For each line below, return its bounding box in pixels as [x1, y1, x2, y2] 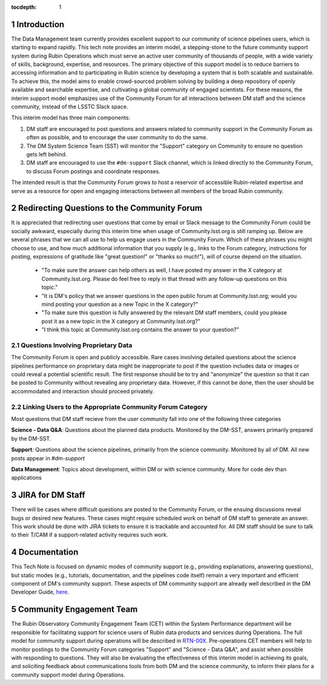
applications [11, 474, 42, 481]
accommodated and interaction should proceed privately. [11, 388, 154, 395]
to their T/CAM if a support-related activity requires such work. [11, 531, 168, 538]
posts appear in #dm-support [11, 454, 85, 462]
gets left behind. [26, 150, 67, 157]
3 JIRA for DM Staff [11, 490, 85, 500]
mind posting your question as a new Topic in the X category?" [41, 300, 199, 308]
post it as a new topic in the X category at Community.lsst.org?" [41, 317, 201, 325]
